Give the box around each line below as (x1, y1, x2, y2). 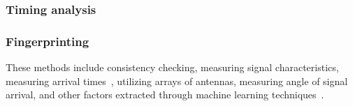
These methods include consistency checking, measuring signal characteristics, (6, 60, 339, 75)
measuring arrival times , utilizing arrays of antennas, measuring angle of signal (6, 73, 348, 88)
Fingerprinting (6, 32, 89, 50)
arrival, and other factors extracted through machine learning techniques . (6, 87, 324, 102)
